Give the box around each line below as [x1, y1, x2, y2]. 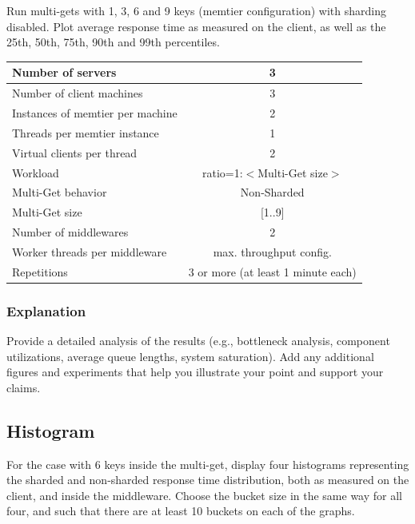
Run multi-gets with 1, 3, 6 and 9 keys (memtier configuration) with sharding [6, 2, 386, 18]
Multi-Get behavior [12, 184, 107, 200]
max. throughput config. [213, 243, 332, 260]
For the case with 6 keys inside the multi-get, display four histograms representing [6, 455, 409, 472]
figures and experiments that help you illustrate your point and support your [6, 363, 384, 380]
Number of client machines [12, 85, 143, 101]
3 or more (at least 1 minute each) [188, 263, 357, 280]
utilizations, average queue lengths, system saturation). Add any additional [6, 347, 374, 364]
